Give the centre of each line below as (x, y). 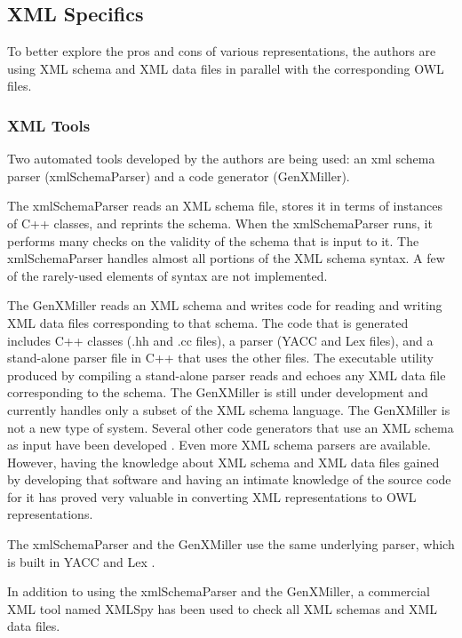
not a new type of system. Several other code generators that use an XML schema (231, 427)
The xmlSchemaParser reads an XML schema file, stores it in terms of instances (225, 206)
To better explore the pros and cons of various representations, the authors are (222, 51)
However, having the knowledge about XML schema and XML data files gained (223, 462)
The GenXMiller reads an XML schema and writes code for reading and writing (225, 305)
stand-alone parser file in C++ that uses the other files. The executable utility (220, 358)
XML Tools (49, 125)
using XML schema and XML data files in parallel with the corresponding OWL (226, 68)
